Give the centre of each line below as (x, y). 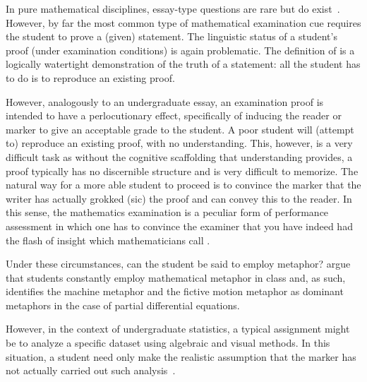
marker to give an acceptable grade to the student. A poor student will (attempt (180, 129)
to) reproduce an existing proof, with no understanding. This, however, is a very (179, 143)
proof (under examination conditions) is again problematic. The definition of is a (180, 50)
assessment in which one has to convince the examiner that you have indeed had (179, 226)
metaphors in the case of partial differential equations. (123, 305)
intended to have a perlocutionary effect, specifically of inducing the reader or (174, 115)
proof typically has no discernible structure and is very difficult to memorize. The (182, 171)
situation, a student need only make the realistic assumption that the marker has (181, 356)
